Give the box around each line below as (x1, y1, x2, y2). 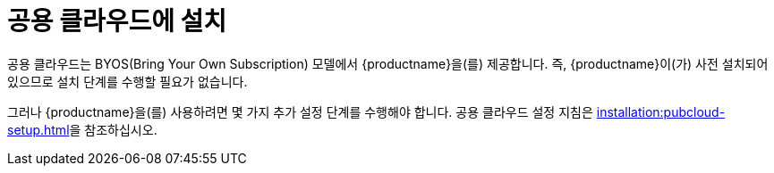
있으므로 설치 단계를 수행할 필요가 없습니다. (7, 73, 248, 89)
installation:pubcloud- (596, 103, 726, 119)
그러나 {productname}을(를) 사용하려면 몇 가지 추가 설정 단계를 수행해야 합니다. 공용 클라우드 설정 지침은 (7, 103, 593, 119)
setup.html (7, 121, 70, 137)
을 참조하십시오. (69, 121, 157, 137)
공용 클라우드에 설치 (7, 6, 227, 37)
